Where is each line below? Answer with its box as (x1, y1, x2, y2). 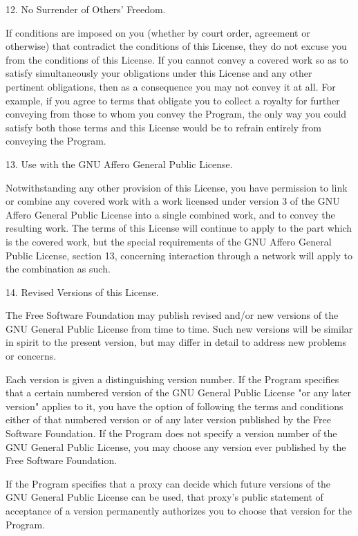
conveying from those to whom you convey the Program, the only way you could (6, 107, 347, 121)
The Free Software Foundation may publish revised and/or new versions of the (6, 308, 339, 322)
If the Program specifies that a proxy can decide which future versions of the (6, 476, 331, 490)
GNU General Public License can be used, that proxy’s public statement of (6, 490, 323, 504)
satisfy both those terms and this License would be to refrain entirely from (6, 120, 322, 134)
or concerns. (6, 349, 57, 363)
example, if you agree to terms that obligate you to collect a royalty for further (6, 93, 340, 107)
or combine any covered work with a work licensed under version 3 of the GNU (6, 194, 340, 208)
